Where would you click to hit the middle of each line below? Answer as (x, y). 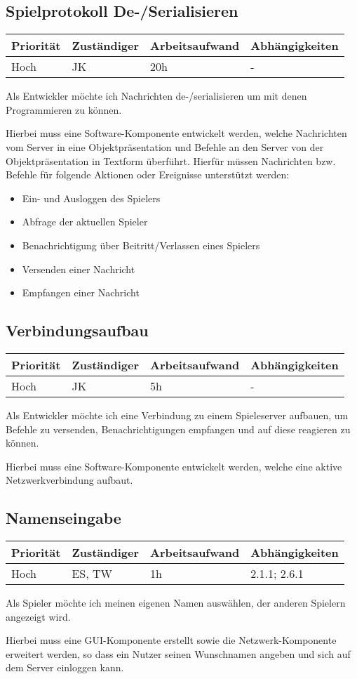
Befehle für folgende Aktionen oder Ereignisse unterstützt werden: (148, 174)
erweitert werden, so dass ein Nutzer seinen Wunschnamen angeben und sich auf (178, 653)
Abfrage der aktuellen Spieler (85, 222)
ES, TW (92, 574)
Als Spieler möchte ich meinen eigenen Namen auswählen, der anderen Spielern (176, 603)
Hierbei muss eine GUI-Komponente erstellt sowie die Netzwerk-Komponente (171, 640)
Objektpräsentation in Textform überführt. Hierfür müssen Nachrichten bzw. (171, 160)
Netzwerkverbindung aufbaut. (69, 480)
